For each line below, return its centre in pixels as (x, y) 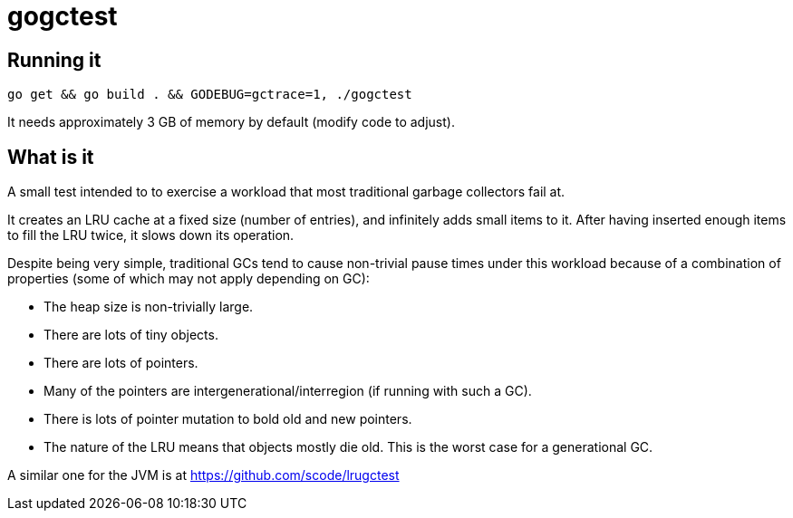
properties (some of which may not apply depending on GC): (189, 279)
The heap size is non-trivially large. (149, 307)
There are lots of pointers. (121, 363)
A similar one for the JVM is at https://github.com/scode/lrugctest (203, 475)
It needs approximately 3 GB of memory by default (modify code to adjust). (231, 122)
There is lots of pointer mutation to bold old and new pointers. (228, 419)
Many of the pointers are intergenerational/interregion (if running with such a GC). (288, 391)
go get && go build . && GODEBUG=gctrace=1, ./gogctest (210, 95)
